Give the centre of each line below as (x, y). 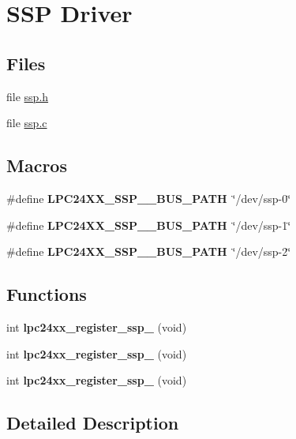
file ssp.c (27, 123)
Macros (37, 165)
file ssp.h (28, 96)
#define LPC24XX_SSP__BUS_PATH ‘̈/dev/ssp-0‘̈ (149, 198)
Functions (47, 294)
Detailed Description (93, 423)
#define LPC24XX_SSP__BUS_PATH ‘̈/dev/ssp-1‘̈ (149, 225)
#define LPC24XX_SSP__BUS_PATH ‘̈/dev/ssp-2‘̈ (149, 251)
